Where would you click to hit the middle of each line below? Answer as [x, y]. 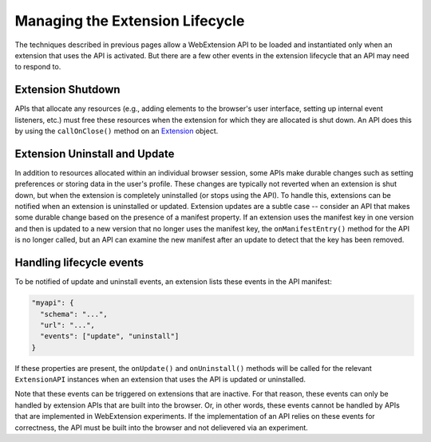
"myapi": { [53, 303]
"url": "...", [68, 325]
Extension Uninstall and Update [95, 154]
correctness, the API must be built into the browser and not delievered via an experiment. [162, 428]
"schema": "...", [74, 314]
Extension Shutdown [67, 90]
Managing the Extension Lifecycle [130, 21]
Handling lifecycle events [79, 263]
